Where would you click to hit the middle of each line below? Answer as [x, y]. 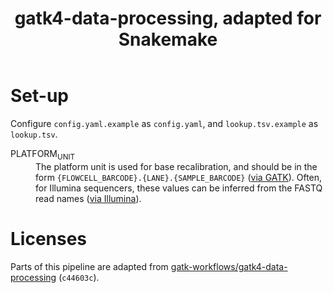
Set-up [39, 96]
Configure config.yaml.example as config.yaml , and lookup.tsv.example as [164, 123]
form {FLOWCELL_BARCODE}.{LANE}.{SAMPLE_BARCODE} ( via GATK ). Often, [179, 177]
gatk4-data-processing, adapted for [168, 18]
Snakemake [168, 39]
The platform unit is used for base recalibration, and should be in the [176, 166]
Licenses [49, 238]
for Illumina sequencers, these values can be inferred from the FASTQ [179, 188]
